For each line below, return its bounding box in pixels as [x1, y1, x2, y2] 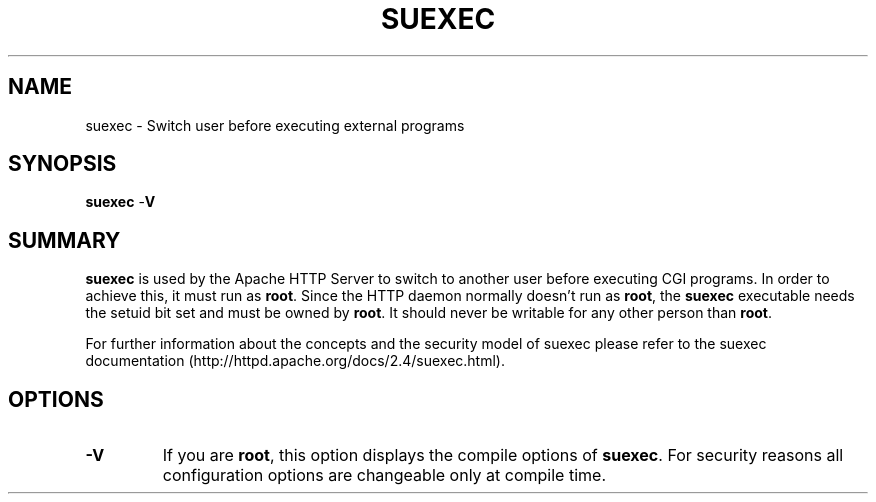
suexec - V [85, 193, 156, 211]
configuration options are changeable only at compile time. [162, 465, 606, 486]
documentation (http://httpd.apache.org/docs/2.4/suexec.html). [85, 352, 505, 370]
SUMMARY [8, 227, 121, 253]
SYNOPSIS [8, 151, 117, 177]
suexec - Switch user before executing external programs [85, 116, 465, 134]
